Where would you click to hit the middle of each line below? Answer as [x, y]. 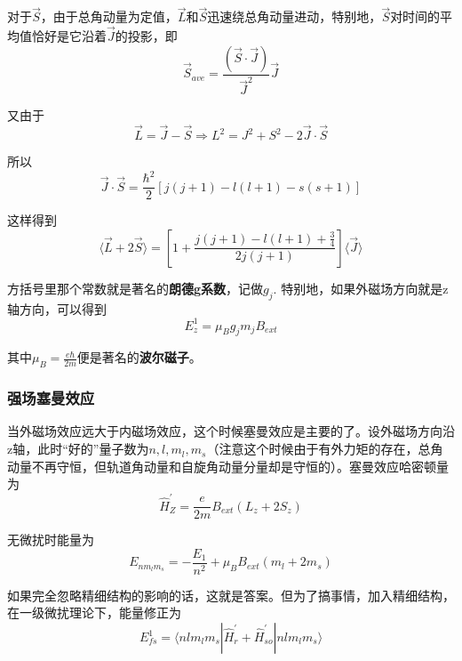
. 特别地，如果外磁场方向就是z [361, 288]
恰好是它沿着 [69, 36]
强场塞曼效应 [51, 398]
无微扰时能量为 [51, 540]
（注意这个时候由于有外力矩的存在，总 [319, 449]
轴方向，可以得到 [57, 308]
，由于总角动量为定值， [109, 16]
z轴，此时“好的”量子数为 [78, 449]
